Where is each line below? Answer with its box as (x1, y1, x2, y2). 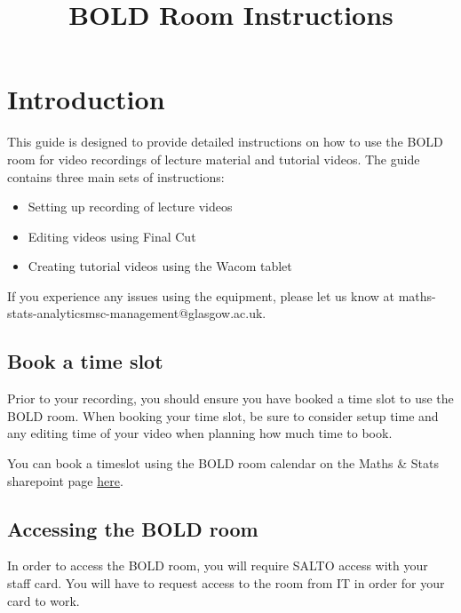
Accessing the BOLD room (7, 514, 258, 542)
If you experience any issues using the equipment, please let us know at (7, 286, 395, 305)
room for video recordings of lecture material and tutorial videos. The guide (7, 149, 420, 168)
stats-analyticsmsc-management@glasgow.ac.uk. (7, 304, 266, 322)
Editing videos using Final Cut (28, 227, 196, 245)
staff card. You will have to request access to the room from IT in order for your (7, 574, 445, 593)
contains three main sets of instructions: (7, 167, 225, 186)
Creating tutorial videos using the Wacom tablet (28, 257, 292, 275)
